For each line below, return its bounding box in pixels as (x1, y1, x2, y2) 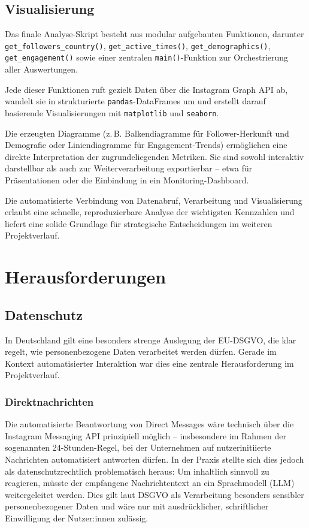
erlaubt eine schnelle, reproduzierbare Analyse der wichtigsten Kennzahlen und (5, 206, 295, 218)
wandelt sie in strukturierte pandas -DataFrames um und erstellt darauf (5, 95, 266, 107)
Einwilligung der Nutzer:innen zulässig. (5, 511, 149, 524)
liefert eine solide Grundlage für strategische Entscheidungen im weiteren (5, 217, 272, 230)
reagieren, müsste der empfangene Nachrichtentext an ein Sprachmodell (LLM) (5, 476, 295, 489)
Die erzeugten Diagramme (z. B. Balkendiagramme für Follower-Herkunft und (5, 126, 289, 139)
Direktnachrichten (5, 394, 94, 409)
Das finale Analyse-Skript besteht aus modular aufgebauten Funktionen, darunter (5, 28, 304, 40)
